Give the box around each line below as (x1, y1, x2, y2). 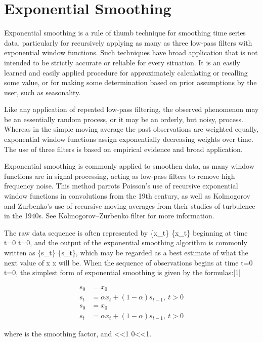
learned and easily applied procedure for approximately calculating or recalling (4, 67, 248, 78)
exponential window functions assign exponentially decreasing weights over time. (4, 134, 253, 144)
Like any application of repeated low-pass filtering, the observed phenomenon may (4, 104, 259, 115)
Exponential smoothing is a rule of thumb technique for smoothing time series (4, 27, 246, 38)
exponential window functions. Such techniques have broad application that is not (4, 47, 258, 58)
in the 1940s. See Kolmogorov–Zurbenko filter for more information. (4, 210, 214, 221)
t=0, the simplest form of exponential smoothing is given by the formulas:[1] (4, 267, 241, 278)
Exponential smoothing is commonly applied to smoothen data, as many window (4, 161, 254, 171)
